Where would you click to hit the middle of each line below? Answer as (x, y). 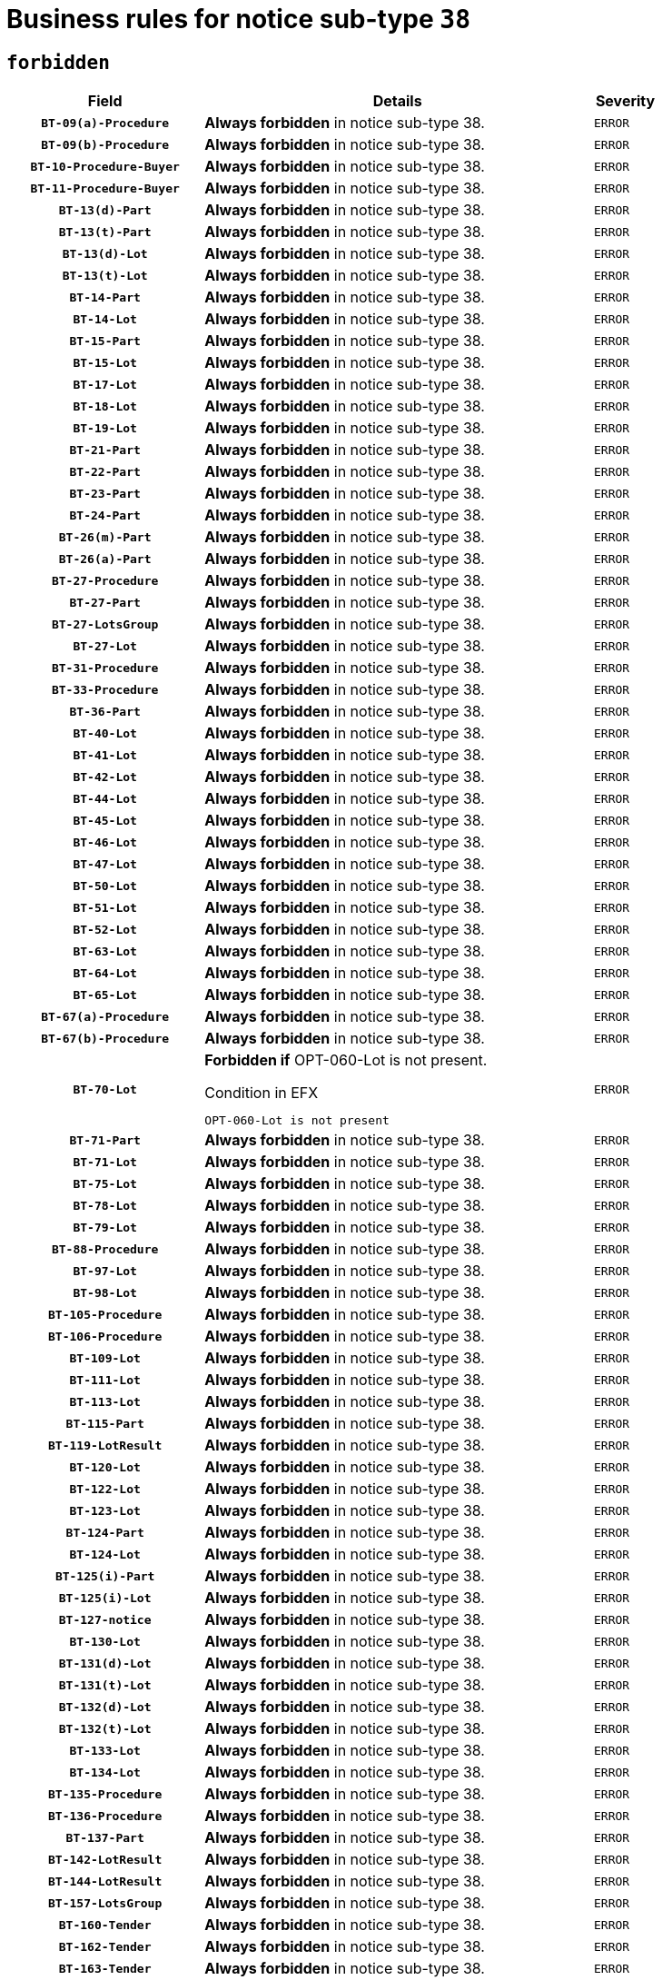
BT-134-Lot (105, 1772)
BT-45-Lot (105, 820)
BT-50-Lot (105, 886)
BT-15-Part (105, 341)
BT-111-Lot (105, 1380)
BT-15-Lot (105, 362)
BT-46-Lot (105, 842)
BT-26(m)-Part (105, 537)
